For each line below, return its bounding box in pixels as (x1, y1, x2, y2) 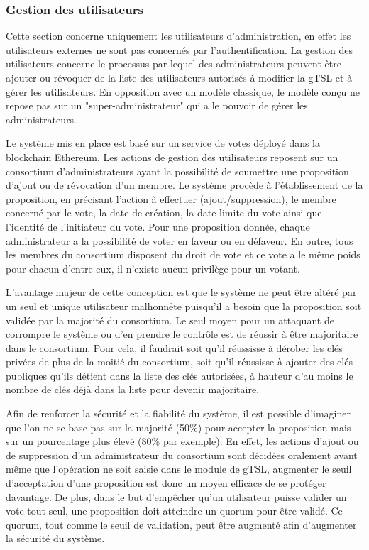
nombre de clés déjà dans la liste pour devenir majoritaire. (6, 382, 260, 397)
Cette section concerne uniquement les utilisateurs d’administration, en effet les (6, 28, 351, 43)
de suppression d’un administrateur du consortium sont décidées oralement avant (6, 447, 358, 462)
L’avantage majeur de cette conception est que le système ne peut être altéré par (6, 285, 357, 299)
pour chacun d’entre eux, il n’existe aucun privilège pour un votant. (6, 260, 300, 275)
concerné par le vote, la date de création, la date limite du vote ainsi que (6, 205, 322, 220)
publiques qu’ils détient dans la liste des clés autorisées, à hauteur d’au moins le (6, 368, 353, 383)
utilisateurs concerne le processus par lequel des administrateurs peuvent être (6, 56, 341, 71)
